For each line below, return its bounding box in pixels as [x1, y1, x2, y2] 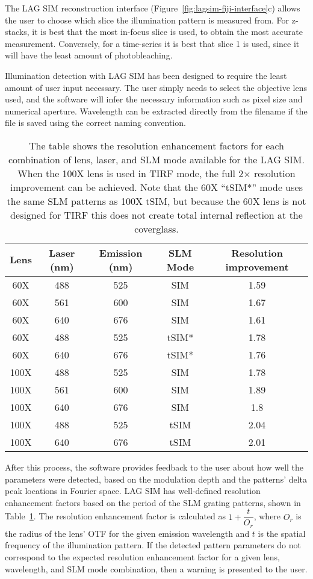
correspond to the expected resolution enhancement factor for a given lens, [5, 551, 280, 563]
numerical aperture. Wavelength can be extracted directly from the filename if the [5, 104, 308, 117]
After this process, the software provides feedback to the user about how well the [5, 460, 304, 473]
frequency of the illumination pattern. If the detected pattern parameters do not [5, 539, 301, 551]
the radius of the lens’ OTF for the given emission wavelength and [5, 527, 250, 539]
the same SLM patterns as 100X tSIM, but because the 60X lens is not [7, 193, 306, 208]
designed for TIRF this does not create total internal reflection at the [10, 207, 303, 222]
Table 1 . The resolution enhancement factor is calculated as [5, 510, 226, 522]
